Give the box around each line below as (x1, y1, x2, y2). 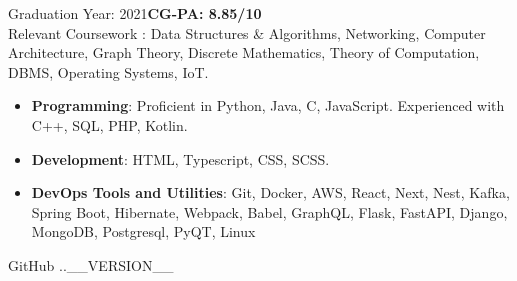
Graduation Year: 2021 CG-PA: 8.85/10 (8, 3, 262, 23)
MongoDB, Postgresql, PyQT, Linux (31, 221, 256, 242)
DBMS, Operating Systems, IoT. (8, 61, 209, 82)
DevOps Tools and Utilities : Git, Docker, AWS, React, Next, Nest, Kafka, (31, 182, 510, 203)
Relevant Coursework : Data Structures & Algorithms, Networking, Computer (8, 22, 486, 43)
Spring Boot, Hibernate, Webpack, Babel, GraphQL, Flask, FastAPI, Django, (31, 201, 508, 222)
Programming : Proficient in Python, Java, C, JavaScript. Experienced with (31, 95, 505, 116)
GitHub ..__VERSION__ (8, 254, 174, 275)
